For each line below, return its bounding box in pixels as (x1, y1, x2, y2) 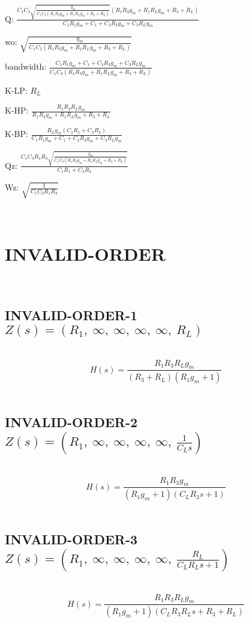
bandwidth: (5, 60, 47, 73)
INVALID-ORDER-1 (5, 306, 138, 324)
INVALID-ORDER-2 (5, 413, 138, 431)
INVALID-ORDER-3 (5, 530, 138, 549)
